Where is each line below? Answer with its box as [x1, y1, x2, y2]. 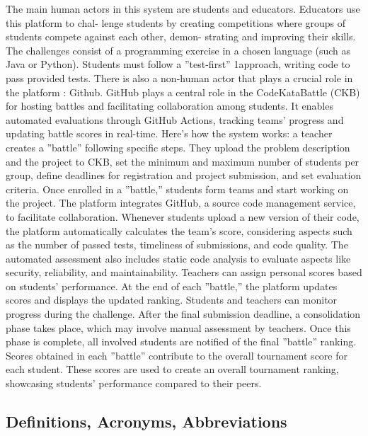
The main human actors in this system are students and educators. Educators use [6, 1, 360, 16]
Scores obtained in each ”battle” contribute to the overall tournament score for [6, 348, 347, 362]
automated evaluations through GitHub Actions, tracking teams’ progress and [6, 112, 344, 127]
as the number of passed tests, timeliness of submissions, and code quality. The [6, 237, 348, 252]
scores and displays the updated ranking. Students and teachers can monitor [6, 292, 338, 307]
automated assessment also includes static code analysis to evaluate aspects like [6, 251, 351, 265]
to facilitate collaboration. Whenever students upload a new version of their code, [6, 209, 360, 224]
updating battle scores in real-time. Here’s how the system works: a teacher [6, 126, 333, 141]
